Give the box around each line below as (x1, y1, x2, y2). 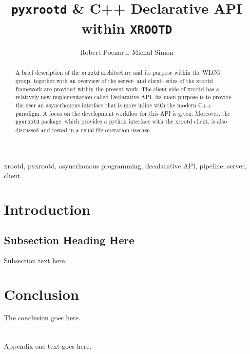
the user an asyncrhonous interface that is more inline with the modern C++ (15, 101, 212, 109)
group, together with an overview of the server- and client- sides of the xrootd (15, 77, 213, 85)
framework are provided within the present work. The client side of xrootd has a (15, 84, 219, 93)
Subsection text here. (4, 255, 67, 265)
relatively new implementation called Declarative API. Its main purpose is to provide (15, 93, 231, 101)
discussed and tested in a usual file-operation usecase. (15, 125, 152, 134)
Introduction (4, 199, 91, 219)
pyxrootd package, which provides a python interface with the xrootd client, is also (15, 117, 227, 125)
